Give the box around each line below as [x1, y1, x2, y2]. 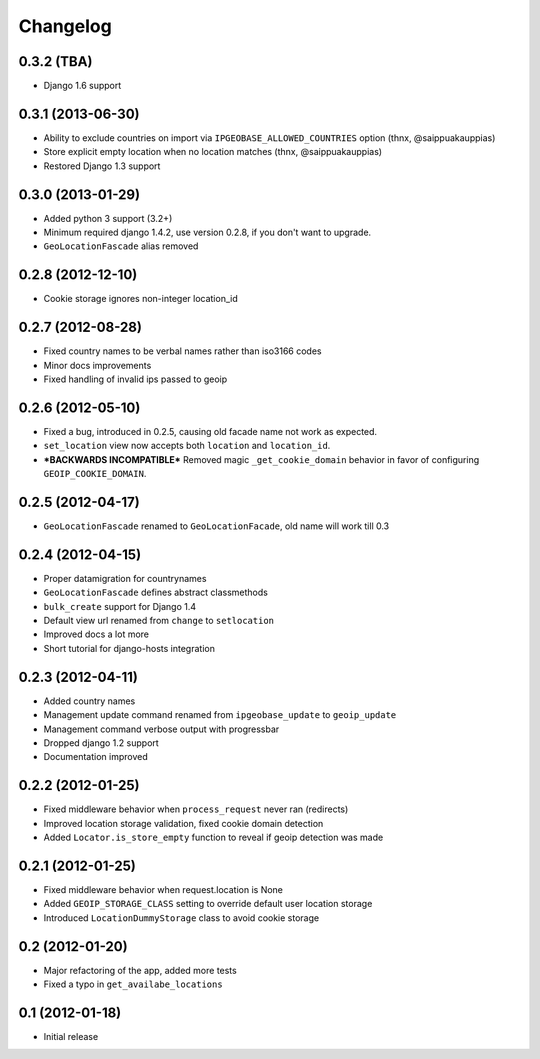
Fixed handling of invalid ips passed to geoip [43, 373, 228, 385]
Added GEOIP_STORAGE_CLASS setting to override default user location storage [43, 898, 373, 910]
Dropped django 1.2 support [43, 736, 159, 749]
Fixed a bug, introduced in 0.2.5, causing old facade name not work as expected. [43, 425, 378, 437]
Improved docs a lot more [43, 628, 150, 640]
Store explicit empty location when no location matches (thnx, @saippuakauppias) [43, 146, 383, 158]
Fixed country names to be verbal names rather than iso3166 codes [43, 345, 322, 357]
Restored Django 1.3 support [43, 160, 161, 172]
